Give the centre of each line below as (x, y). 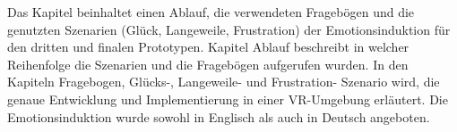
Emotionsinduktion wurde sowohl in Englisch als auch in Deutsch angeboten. (219, 116)
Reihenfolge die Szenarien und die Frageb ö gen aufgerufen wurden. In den (208, 64)
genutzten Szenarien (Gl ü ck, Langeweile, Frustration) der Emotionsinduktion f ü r (229, 29)
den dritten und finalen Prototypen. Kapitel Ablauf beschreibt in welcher (208, 47)
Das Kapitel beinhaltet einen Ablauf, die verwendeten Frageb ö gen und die (211, 12)
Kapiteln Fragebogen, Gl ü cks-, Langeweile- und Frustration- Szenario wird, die (224, 82)
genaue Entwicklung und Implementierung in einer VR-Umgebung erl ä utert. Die (228, 99)
